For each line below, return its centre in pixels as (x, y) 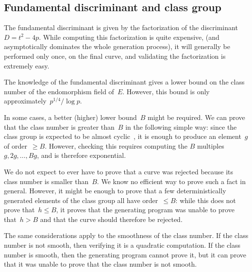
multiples (211, 145)
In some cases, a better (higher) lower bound (70, 117)
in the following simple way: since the (181, 127)
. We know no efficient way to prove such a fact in (171, 181)
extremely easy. (27, 65)
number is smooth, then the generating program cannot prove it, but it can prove (125, 254)
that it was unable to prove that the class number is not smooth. (101, 264)
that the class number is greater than (59, 127)
